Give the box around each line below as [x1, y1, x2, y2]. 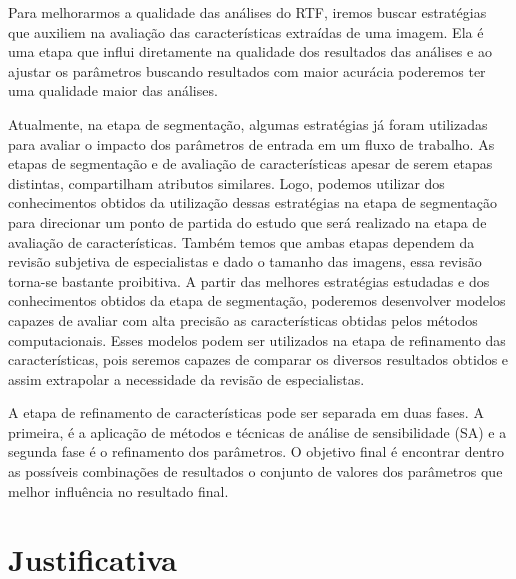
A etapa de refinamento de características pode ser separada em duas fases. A [8, 402, 484, 423]
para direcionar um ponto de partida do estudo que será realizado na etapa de [8, 211, 487, 232]
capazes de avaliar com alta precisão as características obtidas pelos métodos [8, 309, 478, 330]
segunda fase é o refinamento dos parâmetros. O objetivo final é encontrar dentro [8, 441, 504, 462]
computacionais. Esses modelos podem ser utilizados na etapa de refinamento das [8, 329, 506, 350]
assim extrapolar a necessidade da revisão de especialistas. [8, 368, 365, 389]
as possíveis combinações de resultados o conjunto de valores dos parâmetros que [8, 461, 503, 482]
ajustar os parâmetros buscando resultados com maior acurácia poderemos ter [8, 60, 486, 81]
